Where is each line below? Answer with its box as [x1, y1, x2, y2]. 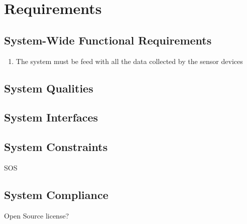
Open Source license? [4, 210, 69, 220]
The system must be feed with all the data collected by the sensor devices [16, 55, 243, 66]
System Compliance [4, 186, 108, 202]
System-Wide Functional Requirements [4, 32, 212, 47]
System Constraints [4, 139, 108, 154]
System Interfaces [4, 109, 98, 125]
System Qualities [4, 80, 93, 95]
